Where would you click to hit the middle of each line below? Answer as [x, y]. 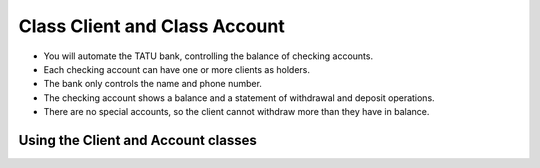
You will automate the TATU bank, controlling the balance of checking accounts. [208, 56]
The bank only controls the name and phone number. [152, 84]
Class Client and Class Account [151, 26]
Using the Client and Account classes [137, 140]
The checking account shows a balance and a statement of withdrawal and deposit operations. [239, 97]
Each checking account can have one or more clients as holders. [176, 69]
